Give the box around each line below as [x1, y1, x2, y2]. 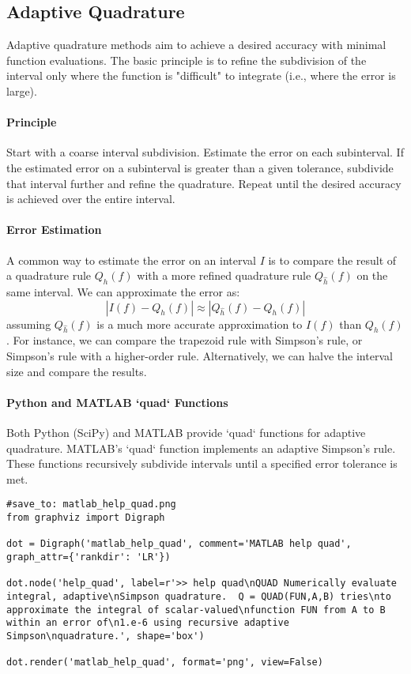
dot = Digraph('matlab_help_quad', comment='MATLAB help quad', [6, 538, 352, 550]
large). [6, 82, 37, 99]
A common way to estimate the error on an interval [6, 251, 256, 268]
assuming [6, 315, 51, 332]
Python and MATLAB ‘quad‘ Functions [6, 393, 228, 410]
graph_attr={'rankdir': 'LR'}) [6, 551, 171, 563]
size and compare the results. [6, 363, 147, 379]
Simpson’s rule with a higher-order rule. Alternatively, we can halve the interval [6, 347, 393, 363]
